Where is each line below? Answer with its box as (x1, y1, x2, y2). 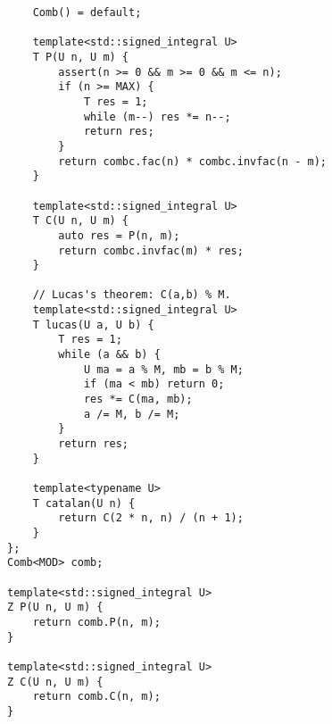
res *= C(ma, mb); (83, 393, 193, 406)
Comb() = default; (32, 6, 142, 19)
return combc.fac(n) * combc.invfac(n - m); (58, 154, 327, 168)
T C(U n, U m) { (32, 214, 129, 228)
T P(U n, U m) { (32, 50, 129, 63)
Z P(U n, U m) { (7, 601, 104, 614)
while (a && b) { (58, 348, 161, 362)
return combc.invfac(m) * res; (58, 244, 244, 257)
